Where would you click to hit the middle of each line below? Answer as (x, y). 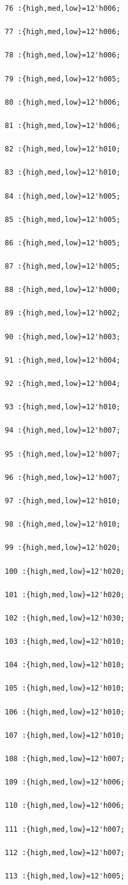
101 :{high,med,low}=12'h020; (65, 594)
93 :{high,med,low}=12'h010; (63, 407)
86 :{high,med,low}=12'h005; (63, 243)
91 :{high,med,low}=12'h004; (63, 360)
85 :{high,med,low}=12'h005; (63, 219)
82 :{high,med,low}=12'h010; (63, 149)
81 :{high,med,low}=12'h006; (63, 125)
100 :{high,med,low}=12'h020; (65, 571)
